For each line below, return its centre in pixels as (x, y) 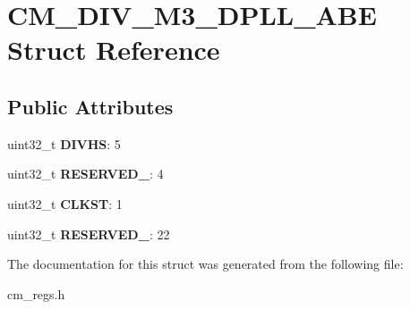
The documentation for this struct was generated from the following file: (205, 264)
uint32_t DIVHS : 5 (64, 143)
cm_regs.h (36, 293)
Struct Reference (114, 50)
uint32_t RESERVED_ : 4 (85, 174)
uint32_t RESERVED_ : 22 (89, 234)
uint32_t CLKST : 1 (65, 203)
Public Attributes (90, 106)
